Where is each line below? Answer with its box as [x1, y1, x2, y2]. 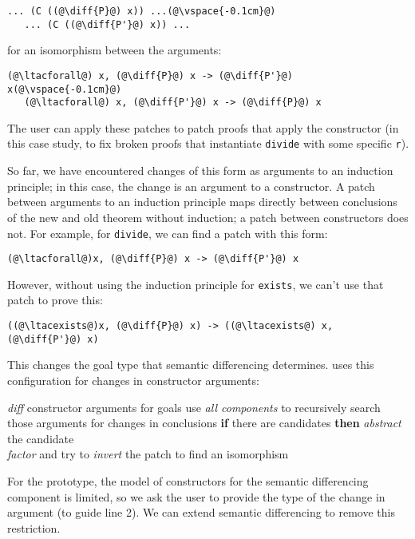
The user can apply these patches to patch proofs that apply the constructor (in [7, 119, 399, 136]
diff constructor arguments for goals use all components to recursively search [7, 398, 381, 415]
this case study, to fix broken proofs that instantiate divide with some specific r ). [7, 135, 409, 152]
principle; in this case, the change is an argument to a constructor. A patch [7, 177, 375, 194]
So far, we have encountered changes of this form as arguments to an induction [7, 162, 393, 179]
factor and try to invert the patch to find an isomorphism [7, 446, 289, 462]
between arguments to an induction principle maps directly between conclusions [7, 193, 397, 210]
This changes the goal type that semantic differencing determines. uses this [7, 356, 374, 373]
